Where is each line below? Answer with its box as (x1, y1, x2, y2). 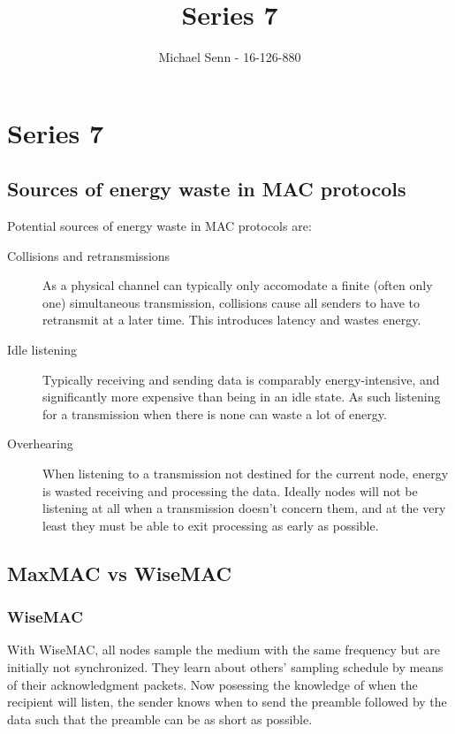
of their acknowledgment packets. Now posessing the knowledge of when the (7, 675, 418, 693)
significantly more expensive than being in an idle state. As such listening (42, 387, 441, 406)
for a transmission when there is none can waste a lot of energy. (42, 404, 387, 423)
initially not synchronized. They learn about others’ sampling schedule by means (7, 658, 444, 677)
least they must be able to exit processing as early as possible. (42, 516, 379, 534)
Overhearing (7, 434, 73, 453)
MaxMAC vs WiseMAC (7, 559, 231, 586)
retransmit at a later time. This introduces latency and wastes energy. (42, 310, 421, 329)
